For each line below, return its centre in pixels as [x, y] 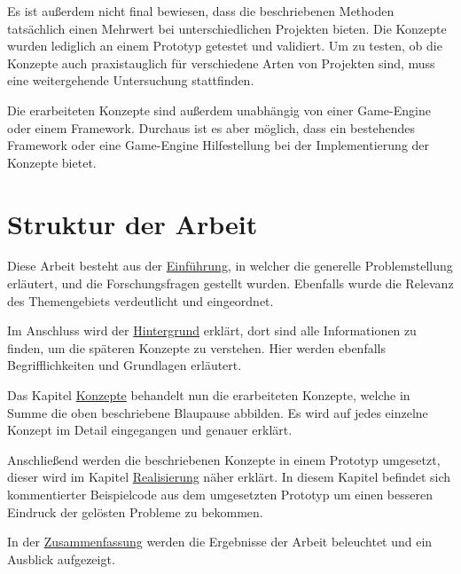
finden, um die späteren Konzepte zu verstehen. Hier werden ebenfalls [196, 347]
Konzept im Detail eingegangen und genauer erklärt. [150, 430]
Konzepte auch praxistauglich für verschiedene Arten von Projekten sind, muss [221, 63]
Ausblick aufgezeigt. [61, 558]
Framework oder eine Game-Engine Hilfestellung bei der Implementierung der [219, 145]
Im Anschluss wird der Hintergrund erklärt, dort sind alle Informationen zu [212, 330]
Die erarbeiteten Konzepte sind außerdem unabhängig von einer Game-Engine [219, 110]
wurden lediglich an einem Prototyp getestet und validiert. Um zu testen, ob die [225, 46]
